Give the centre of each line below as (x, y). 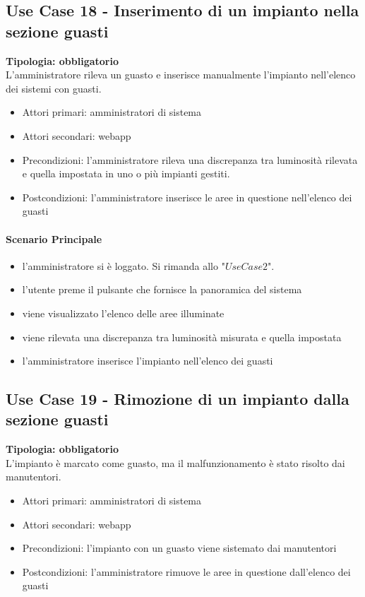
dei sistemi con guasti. (54, 88)
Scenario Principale (54, 238)
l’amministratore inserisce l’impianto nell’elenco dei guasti (148, 361)
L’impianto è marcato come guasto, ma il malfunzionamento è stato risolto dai (175, 462)
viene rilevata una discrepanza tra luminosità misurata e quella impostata (182, 337)
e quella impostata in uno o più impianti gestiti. (126, 173)
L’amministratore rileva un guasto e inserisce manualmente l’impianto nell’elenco (181, 75)
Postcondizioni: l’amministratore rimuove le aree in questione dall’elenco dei (186, 571)
